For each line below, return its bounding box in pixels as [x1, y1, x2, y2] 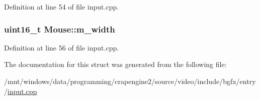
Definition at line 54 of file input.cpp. [4, 1, 119, 11]
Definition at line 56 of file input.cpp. [4, 42, 119, 52]
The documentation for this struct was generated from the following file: [4, 59, 227, 69]
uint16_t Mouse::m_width [4, 22, 115, 35]
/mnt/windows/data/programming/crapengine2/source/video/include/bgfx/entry [4, 76, 256, 86]
